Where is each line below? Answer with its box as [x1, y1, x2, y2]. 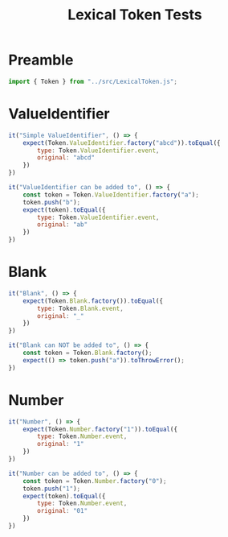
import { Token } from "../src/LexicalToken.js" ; [8, 77, 178, 85]
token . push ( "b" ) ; [22, 198, 81, 206]
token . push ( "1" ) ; [22, 485, 81, 493]
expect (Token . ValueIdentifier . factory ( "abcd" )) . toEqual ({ [22, 138, 221, 147]
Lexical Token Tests [67, 6, 202, 24]
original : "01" [37, 507, 88, 515]
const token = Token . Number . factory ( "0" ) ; [22, 477, 167, 485]
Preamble [8, 51, 74, 69]
